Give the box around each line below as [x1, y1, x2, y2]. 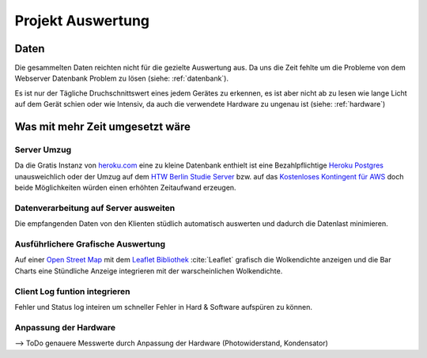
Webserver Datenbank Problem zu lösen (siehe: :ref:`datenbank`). [14, 73, 229, 83]
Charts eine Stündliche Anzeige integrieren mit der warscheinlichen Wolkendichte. [14, 266, 283, 276]
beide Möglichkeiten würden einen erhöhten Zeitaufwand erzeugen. [14, 183, 236, 193]
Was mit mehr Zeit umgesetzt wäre [14, 120, 191, 134]
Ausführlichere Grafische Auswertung [14, 239, 166, 250]
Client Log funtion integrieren [14, 285, 130, 296]
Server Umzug [14, 145, 71, 156]
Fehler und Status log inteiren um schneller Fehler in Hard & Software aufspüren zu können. [14, 302, 312, 311]
